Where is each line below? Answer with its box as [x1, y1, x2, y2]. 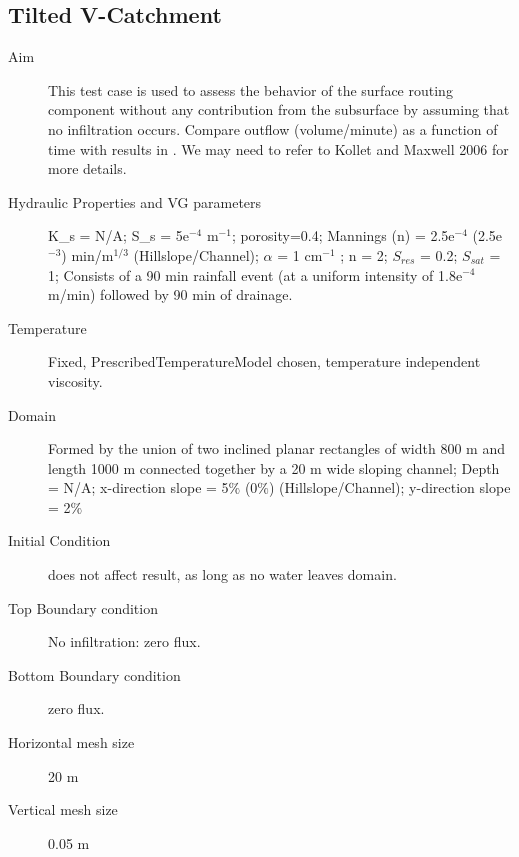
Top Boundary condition [8, 597, 158, 618]
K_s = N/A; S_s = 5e [48, 225, 189, 246]
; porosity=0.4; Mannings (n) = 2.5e [231, 225, 455, 246]
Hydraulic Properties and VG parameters [8, 191, 262, 212]
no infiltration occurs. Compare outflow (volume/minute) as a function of [48, 118, 498, 139]
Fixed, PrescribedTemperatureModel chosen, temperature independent [48, 351, 481, 372]
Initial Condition [8, 530, 111, 551]
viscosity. [48, 370, 103, 391]
